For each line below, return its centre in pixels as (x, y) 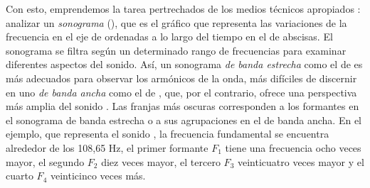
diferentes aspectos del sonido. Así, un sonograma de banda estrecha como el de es (184, 64)
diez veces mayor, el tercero (161, 161)
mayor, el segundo (45, 161)
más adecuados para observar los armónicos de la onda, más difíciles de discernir (181, 78)
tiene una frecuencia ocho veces (293, 147)
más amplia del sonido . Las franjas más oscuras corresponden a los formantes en (183, 106)
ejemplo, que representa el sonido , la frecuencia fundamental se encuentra (168, 134)
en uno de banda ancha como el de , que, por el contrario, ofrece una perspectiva (181, 92)
